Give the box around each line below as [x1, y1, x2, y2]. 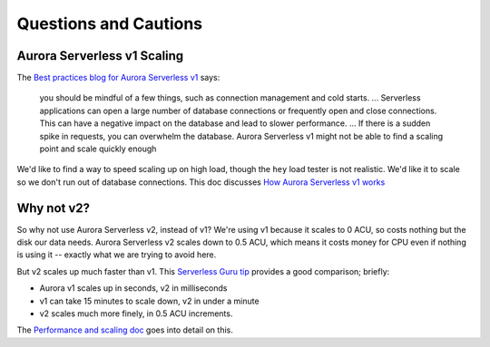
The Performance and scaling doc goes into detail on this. [16, 324, 233, 335]
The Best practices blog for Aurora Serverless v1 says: [16, 72, 220, 83]
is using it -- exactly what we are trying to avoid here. [16, 249, 217, 260]
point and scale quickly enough [39, 143, 157, 154]
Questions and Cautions [16, 14, 203, 34]
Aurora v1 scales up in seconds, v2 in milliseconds [39, 283, 228, 294]
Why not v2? [16, 200, 91, 216]
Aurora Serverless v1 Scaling [16, 48, 184, 63]
